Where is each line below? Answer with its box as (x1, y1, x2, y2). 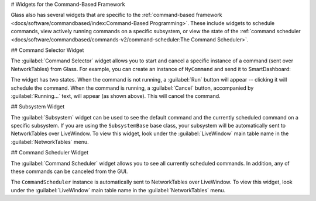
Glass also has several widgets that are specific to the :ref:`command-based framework (11, 12, 222, 19)
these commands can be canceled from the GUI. (11, 168, 128, 175)
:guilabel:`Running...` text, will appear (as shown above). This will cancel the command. (11, 92, 221, 99)
